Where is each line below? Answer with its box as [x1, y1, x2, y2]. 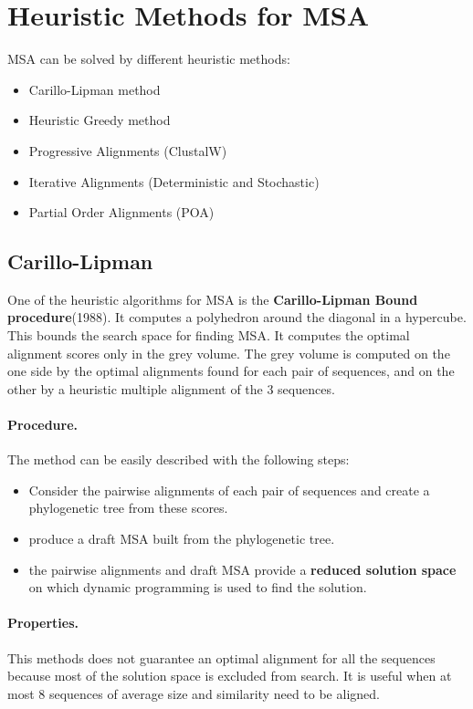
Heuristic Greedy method [28, 110, 171, 130]
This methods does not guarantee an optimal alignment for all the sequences [7, 648, 436, 667]
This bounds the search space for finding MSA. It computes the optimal [7, 326, 410, 345]
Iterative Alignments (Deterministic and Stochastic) [28, 172, 320, 191]
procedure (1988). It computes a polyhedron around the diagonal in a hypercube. [7, 308, 467, 327]
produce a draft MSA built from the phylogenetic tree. [28, 529, 335, 548]
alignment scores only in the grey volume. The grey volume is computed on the [7, 343, 450, 362]
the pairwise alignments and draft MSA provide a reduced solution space [28, 559, 457, 579]
